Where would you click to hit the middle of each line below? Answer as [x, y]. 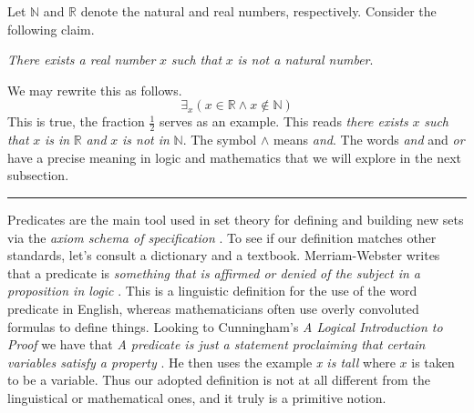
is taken [433, 362]
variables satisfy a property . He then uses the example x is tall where [201, 362]
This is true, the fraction [76, 121]
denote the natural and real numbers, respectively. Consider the [258, 11]
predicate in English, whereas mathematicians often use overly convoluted [213, 308]
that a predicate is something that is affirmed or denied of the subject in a [214, 272]
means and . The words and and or [369, 140]
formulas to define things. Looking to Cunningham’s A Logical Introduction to [225, 326]
